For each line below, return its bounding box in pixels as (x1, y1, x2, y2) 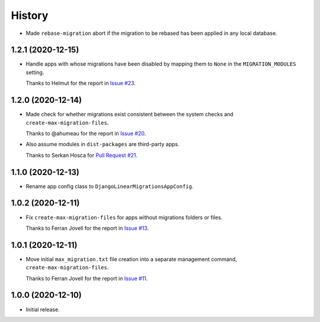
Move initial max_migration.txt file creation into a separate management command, (25, 255, 237, 263)
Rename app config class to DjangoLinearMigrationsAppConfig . (25, 182, 194, 189)
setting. (25, 69, 44, 76)
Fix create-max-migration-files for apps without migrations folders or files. (25, 214, 223, 221)
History (11, 9, 49, 22)
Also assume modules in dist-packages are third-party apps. (25, 141, 180, 148)
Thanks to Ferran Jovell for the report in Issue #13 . (25, 224, 149, 231)
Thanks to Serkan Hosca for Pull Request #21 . (25, 152, 138, 159)
